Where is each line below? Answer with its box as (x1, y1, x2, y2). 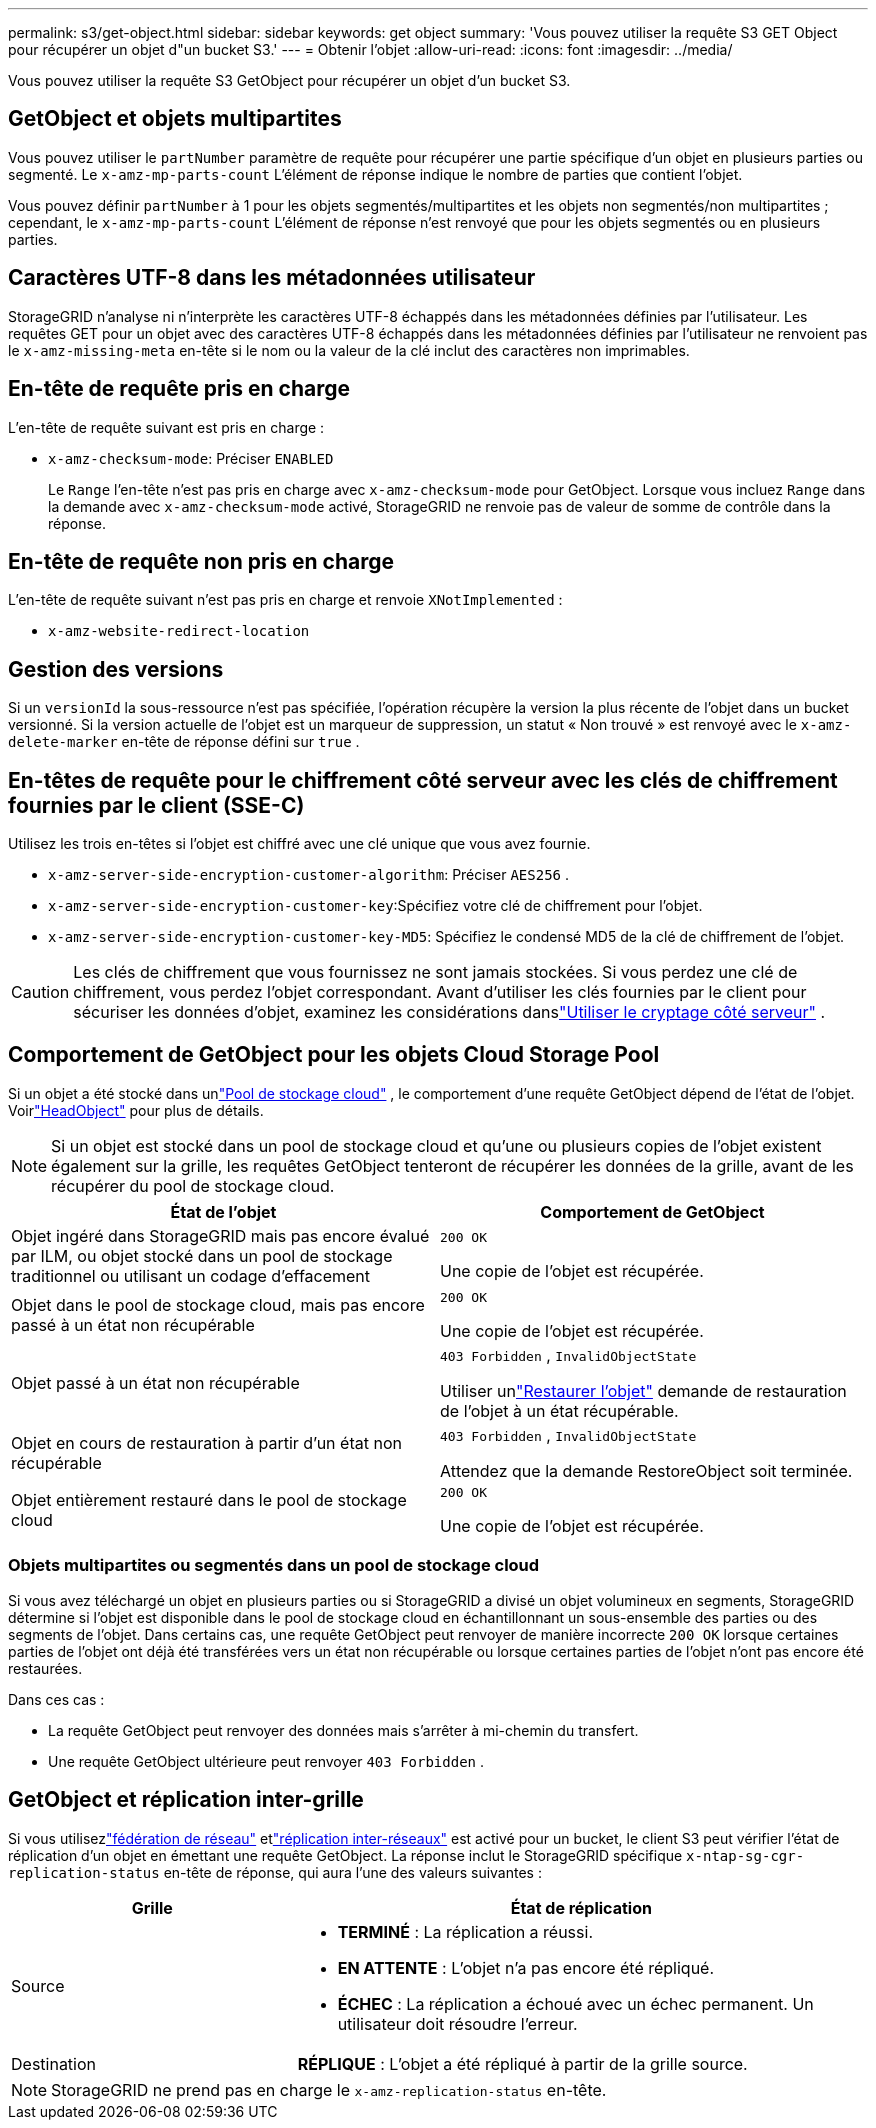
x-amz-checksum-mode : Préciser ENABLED (48, 449, 334, 467)
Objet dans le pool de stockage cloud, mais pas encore (11, 1295, 425, 1316)
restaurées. (8, 1659, 83, 1677)
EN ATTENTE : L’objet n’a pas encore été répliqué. (337, 1957, 715, 1978)
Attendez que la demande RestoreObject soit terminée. (440, 1460, 853, 1481)
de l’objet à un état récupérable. (440, 1400, 679, 1421)
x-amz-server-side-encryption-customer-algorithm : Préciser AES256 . (48, 866, 569, 884)
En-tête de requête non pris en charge (8, 548, 394, 574)
